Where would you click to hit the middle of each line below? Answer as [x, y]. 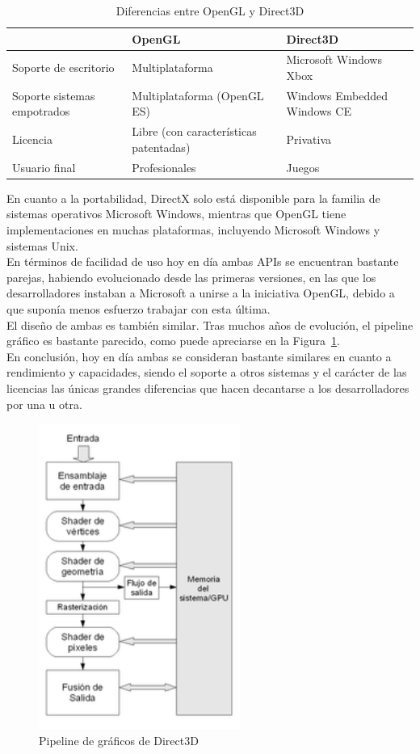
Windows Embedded [337, 95]
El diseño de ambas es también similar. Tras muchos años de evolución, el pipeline [210, 324]
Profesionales [164, 167]
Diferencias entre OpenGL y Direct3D [210, 11]
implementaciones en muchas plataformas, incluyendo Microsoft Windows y [193, 230]
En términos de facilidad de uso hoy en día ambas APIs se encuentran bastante [203, 261]
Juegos [303, 167]
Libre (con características [194, 131]
